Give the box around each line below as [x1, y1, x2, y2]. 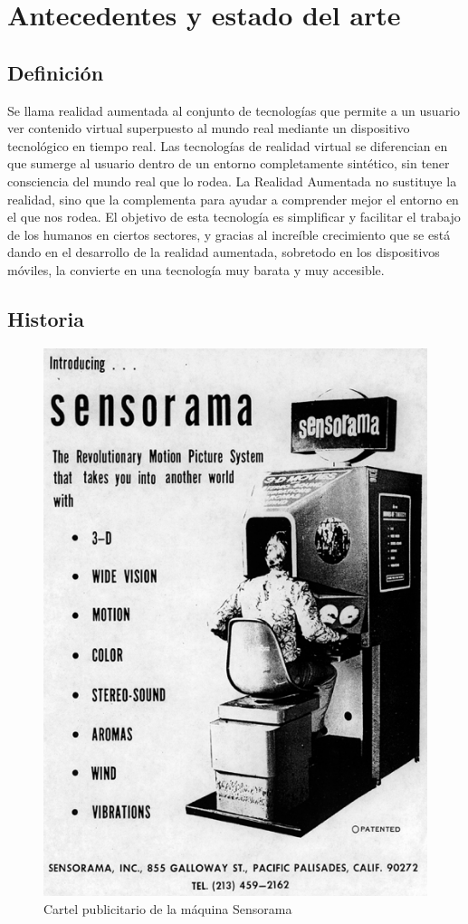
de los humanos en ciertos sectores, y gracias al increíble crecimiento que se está [7, 224, 451, 243]
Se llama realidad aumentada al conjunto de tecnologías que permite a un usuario [7, 100, 461, 119]
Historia [7, 304, 84, 332]
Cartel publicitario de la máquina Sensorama [43, 899, 292, 918]
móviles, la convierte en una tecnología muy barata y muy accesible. [7, 260, 385, 279]
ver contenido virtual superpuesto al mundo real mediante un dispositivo [7, 119, 410, 138]
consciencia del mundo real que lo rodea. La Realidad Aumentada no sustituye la [7, 171, 457, 190]
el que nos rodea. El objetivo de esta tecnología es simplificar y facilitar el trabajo [7, 207, 461, 226]
